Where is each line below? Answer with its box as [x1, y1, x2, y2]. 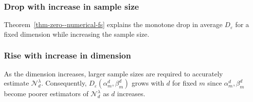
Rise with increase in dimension [4, 49, 131, 61]
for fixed [172, 78, 197, 88]
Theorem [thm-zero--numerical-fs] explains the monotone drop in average [4, 19, 223, 29]
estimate [4, 78, 29, 88]
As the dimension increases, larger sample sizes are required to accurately [4, 68, 223, 78]
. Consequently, [41, 78, 87, 88]
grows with [131, 78, 164, 88]
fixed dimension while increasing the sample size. [4, 29, 149, 39]
